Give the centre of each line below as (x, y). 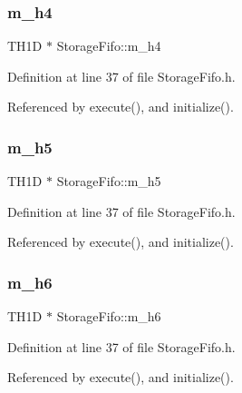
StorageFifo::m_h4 (109, 46)
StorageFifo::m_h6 (109, 316)
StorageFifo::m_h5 (109, 181)
